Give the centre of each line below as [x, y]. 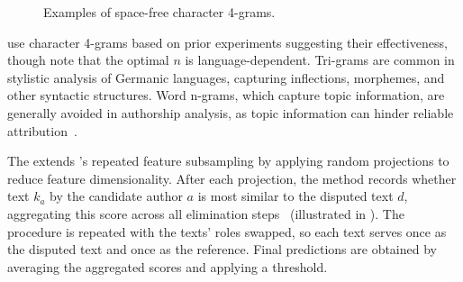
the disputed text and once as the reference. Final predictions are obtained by [222, 249]
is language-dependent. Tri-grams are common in [320, 60]
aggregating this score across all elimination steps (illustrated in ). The [206, 213]
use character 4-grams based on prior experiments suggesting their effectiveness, [227, 42]
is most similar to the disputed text [295, 196]
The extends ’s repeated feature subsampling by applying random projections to [228, 161]
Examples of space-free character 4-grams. [159, 12]
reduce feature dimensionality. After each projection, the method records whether [232, 178]
